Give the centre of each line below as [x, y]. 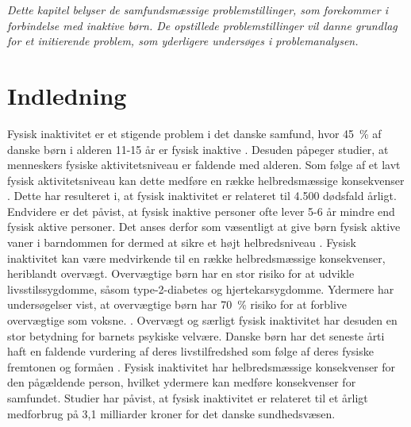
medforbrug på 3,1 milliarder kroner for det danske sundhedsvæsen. [171, 413]
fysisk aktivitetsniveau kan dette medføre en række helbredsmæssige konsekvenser [206, 180]
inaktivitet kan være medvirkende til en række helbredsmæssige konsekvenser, [196, 258]
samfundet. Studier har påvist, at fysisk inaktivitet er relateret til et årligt [188, 398]
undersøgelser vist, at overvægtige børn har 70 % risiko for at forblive [177, 304]
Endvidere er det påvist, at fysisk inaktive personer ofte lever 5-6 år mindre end [201, 211]
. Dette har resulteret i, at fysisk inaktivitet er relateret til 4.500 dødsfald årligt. [202, 196]
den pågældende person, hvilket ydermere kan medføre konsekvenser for [182, 382]
